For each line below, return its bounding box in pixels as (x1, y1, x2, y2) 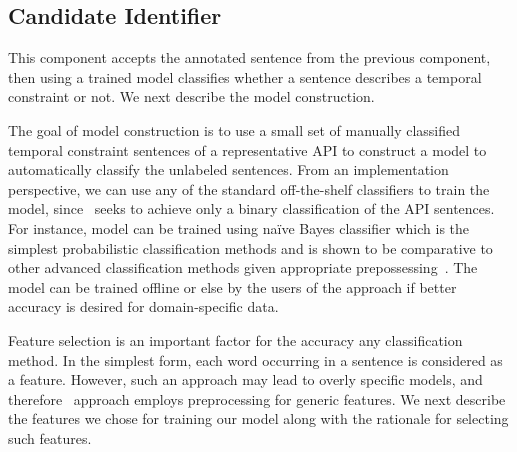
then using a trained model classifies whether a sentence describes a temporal (8, 66, 482, 87)
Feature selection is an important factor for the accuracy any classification (8, 329, 463, 350)
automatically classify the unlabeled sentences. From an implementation (8, 159, 449, 180)
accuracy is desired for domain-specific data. (8, 296, 279, 317)
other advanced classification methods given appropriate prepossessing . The (8, 257, 478, 278)
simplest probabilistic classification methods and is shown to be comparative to (8, 237, 493, 258)
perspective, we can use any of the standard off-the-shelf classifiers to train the (8, 178, 490, 199)
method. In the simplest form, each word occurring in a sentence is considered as (8, 349, 503, 370)
